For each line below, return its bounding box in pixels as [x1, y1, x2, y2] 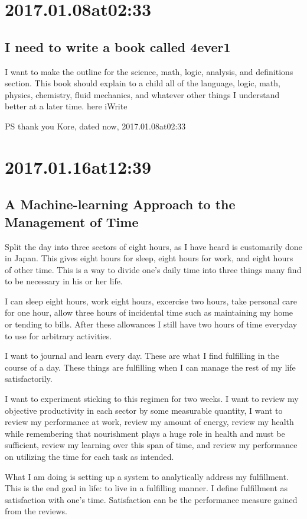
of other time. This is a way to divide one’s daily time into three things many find [5, 263, 302, 275]
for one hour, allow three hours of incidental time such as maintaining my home [5, 306, 293, 319]
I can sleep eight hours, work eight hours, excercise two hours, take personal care [5, 294, 297, 307]
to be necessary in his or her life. [5, 275, 123, 287]
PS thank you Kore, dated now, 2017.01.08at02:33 [5, 119, 186, 132]
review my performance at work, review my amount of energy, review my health [5, 416, 294, 428]
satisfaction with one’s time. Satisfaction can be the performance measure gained [5, 493, 298, 505]
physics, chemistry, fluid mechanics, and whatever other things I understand [5, 88, 280, 100]
